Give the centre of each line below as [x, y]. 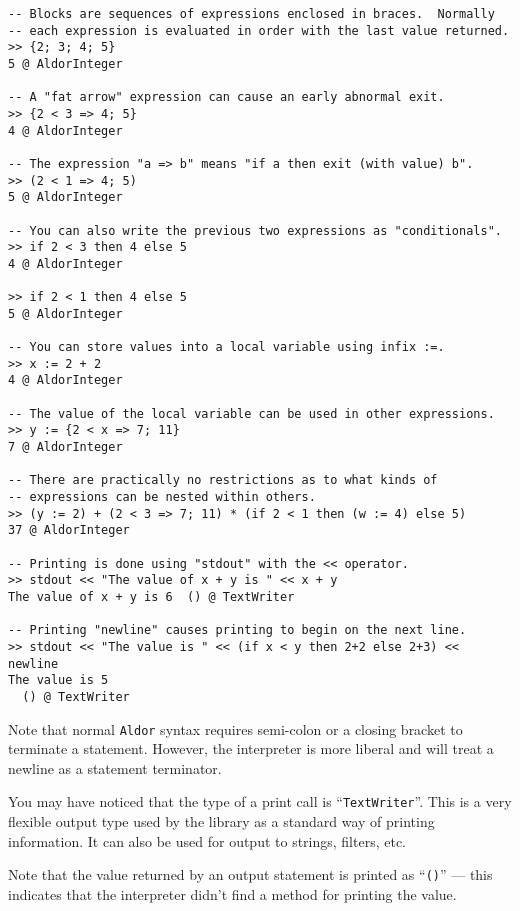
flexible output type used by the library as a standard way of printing [221, 821]
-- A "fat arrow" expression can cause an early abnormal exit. [226, 97]
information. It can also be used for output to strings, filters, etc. [207, 840]
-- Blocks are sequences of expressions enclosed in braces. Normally [251, 14]
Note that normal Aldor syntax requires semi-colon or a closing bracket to [235, 728]
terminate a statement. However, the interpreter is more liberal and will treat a [251, 748]
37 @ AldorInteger [69, 530]
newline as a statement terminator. [115, 767]
